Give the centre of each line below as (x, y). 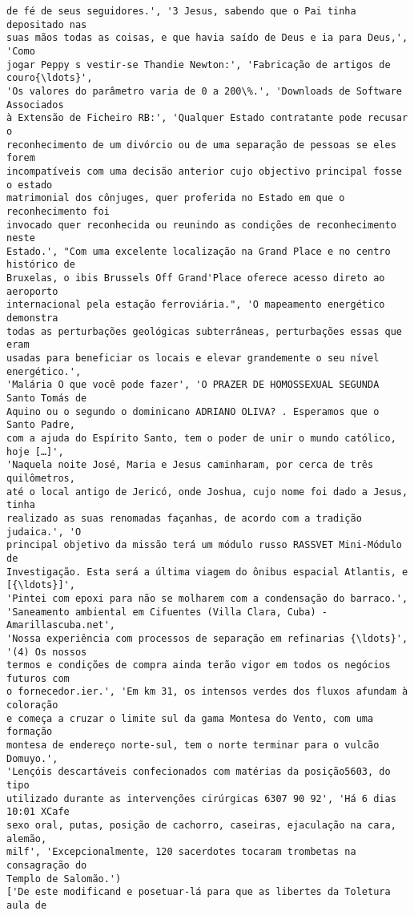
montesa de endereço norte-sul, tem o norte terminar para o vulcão (193, 746)
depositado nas (47, 24)
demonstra (32, 318)
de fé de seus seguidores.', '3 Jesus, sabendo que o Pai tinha (181, 11)
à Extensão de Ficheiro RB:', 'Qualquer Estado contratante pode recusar (207, 118)
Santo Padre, (41, 425)
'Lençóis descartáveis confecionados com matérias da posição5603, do (199, 772)
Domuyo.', (32, 758)
